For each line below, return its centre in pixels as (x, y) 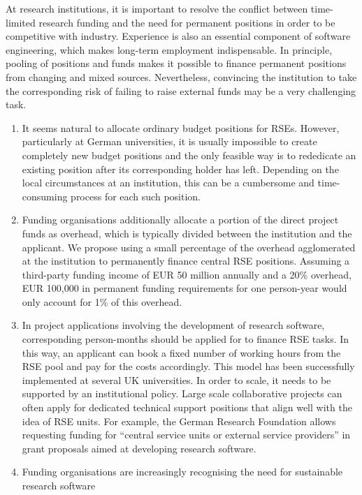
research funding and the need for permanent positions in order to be (187, 22)
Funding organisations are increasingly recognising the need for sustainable (182, 472)
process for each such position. (136, 196)
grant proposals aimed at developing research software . (139, 448)
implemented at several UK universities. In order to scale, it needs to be (176, 379)
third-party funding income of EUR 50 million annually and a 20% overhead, (187, 274)
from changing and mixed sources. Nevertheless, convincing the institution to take (181, 76)
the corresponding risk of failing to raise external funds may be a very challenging (181, 90)
